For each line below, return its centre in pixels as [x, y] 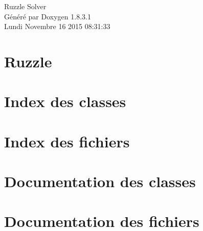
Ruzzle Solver [25, 6]
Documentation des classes [100, 181]
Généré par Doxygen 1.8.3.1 [48, 16]
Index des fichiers [67, 141]
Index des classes [65, 101]
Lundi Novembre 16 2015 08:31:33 [57, 26]
